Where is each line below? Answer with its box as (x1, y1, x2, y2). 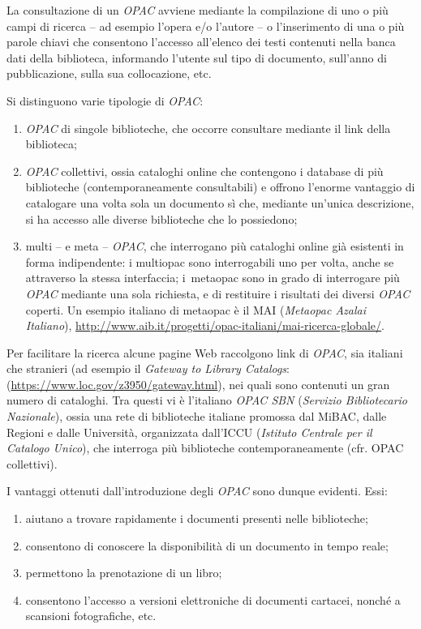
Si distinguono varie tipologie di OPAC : (6, 92, 204, 109)
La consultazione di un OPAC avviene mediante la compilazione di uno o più (6, 2, 389, 18)
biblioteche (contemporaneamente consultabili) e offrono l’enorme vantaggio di (25, 178, 415, 195)
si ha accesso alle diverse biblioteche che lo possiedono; (25, 210, 298, 227)
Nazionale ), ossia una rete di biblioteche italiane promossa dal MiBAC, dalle (6, 408, 387, 425)
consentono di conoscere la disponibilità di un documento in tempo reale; (25, 537, 389, 554)
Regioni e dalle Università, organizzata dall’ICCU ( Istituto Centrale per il (6, 423, 372, 440)
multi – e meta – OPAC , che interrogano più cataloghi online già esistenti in (25, 237, 404, 255)
